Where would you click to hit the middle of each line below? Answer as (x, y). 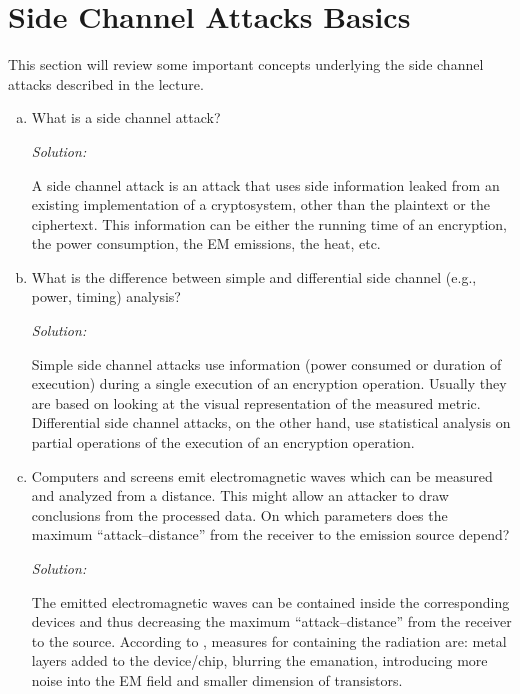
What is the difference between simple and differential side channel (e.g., (254, 276)
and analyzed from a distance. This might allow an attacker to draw (240, 495)
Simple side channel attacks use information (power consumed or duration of (266, 363)
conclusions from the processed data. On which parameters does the (239, 514)
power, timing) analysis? (106, 296)
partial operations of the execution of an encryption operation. (223, 442)
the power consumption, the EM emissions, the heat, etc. (206, 243)
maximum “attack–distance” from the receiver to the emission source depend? (270, 534)
